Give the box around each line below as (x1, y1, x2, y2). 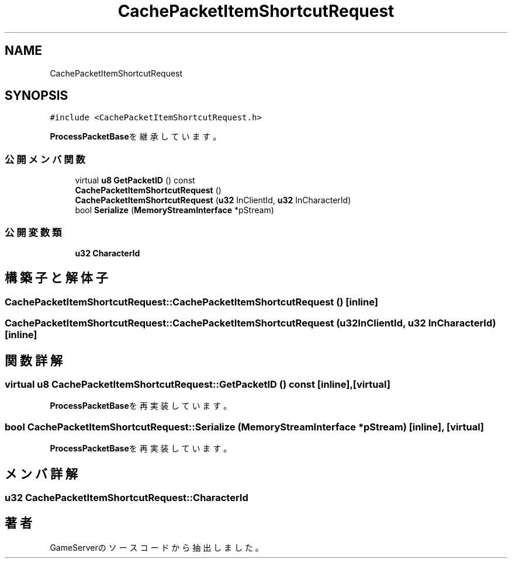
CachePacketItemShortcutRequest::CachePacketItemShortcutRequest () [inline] (5, 296, 378, 308)
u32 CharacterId (75, 248, 140, 258)
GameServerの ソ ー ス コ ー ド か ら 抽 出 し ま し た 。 (50, 542, 264, 552)
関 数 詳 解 (5, 353, 63, 368)
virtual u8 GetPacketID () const (75, 175, 195, 186)
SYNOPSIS (5, 88, 68, 103)
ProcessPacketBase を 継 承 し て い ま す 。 (50, 131, 222, 142)
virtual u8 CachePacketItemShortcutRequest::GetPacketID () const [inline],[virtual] (5, 378, 390, 390)
